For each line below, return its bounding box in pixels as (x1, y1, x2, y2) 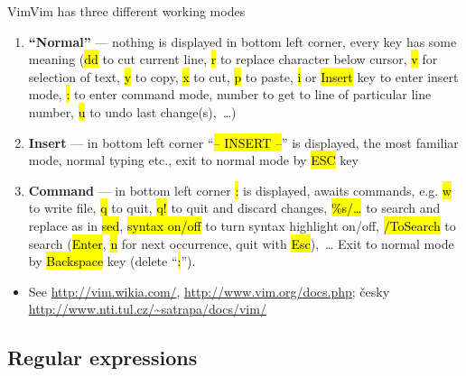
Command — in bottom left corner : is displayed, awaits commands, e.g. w (28, 180, 452, 199)
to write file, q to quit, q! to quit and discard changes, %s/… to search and (28, 198, 441, 217)
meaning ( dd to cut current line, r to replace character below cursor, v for (28, 50, 438, 69)
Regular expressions (7, 344, 198, 371)
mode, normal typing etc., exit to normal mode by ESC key (28, 151, 359, 170)
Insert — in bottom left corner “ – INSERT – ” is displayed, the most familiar (28, 133, 459, 151)
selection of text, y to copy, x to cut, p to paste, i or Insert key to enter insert (28, 67, 459, 86)
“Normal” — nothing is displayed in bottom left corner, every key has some (28, 32, 457, 50)
